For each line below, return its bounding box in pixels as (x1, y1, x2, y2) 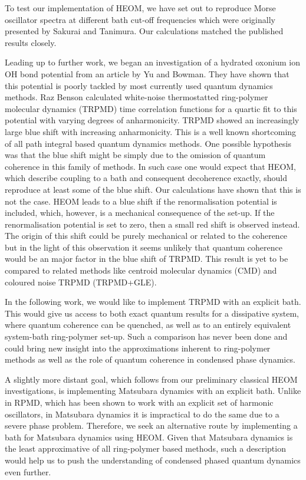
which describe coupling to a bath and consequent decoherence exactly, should (5, 172, 288, 184)
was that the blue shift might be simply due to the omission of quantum (5, 149, 266, 161)
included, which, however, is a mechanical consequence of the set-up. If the (5, 206, 275, 219)
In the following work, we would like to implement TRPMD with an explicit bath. (5, 295, 301, 308)
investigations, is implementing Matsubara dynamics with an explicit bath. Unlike (5, 384, 301, 397)
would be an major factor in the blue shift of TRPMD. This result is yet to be (5, 252, 288, 265)
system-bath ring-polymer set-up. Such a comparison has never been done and (5, 330, 288, 343)
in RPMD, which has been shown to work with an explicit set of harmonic (5, 396, 274, 408)
